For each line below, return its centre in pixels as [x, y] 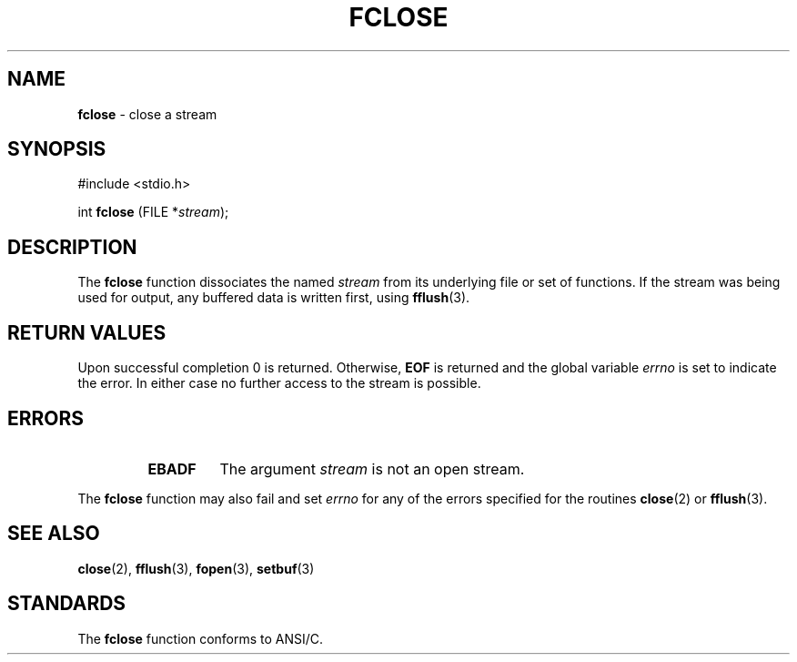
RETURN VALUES [87, 332]
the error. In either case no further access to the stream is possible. [279, 383]
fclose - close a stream [147, 114]
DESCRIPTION [72, 247]
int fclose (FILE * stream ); [153, 212]
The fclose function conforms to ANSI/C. [201, 638]
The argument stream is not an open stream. [372, 468]
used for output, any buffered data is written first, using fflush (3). [274, 298]
